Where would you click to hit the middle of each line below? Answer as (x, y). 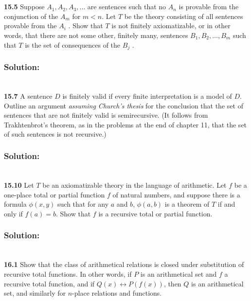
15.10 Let (19, 185)
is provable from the (209, 7)
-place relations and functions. (117, 293)
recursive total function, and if (49, 283)
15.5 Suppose (24, 7)
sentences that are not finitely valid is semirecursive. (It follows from (106, 115)
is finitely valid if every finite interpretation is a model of (147, 96)
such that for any (83, 204)
